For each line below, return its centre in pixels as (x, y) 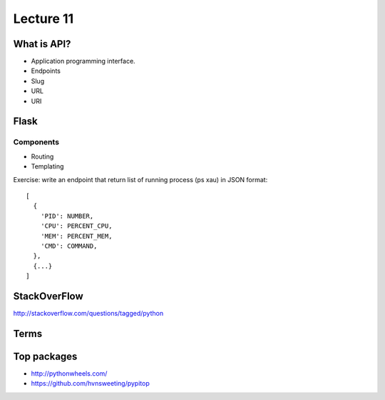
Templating (47, 166)
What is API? (42, 44)
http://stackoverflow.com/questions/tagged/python (88, 313)
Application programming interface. (83, 61)
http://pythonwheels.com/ (69, 373)
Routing (42, 156)
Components (36, 142)
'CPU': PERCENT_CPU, (76, 226)
